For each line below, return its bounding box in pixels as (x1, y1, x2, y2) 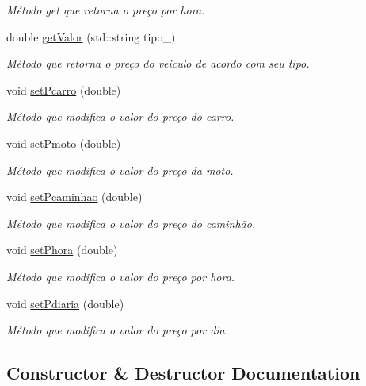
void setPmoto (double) (6, 134, 121, 151)
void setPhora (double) (6, 241, 118, 258)
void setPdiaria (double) (6, 295, 124, 311)
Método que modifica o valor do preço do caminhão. (6, 214, 256, 231)
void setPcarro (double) (6, 81, 121, 98)
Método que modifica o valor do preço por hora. (6, 268, 235, 284)
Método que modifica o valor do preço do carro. (6, 108, 234, 125)
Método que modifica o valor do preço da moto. (6, 161, 234, 178)
